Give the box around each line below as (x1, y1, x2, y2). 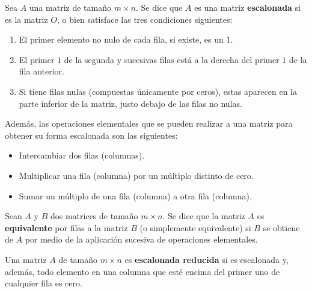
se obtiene (263, 221, 300, 234)
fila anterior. (19, 65, 64, 77)
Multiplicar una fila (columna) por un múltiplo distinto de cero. (19, 169, 254, 181)
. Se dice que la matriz (162, 210, 245, 222)
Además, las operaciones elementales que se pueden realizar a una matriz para (5, 117, 293, 130)
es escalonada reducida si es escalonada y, (124, 253, 289, 265)
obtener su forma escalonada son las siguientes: (5, 128, 178, 141)
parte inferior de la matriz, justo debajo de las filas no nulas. (19, 97, 242, 109)
